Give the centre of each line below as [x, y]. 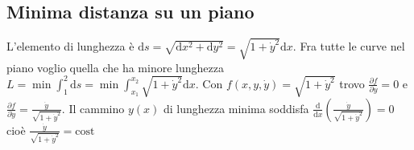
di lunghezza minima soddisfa [236, 108]
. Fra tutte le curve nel [349, 45]
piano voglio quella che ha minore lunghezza [115, 67]
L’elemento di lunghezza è [70, 45]
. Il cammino [93, 108]
